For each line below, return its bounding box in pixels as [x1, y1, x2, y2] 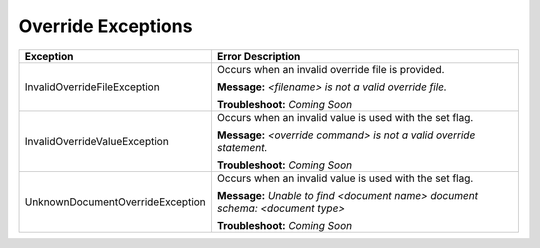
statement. [216, 140, 268, 154]
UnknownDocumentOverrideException [24, 195, 207, 209]
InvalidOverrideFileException [24, 80, 160, 94]
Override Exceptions [18, 15, 193, 37]
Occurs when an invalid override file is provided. [216, 62, 445, 76]
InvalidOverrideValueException [24, 134, 169, 148]
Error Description [216, 49, 301, 63]
